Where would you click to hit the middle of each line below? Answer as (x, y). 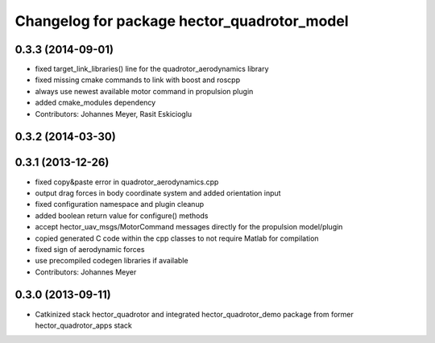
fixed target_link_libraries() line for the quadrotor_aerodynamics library (152, 69)
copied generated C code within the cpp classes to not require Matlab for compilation (177, 238)
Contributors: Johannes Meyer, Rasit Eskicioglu (114, 114)
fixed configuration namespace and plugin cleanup (120, 205)
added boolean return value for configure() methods (122, 215)
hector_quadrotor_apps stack (84, 325)
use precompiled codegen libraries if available (112, 261)
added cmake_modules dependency (95, 103)
